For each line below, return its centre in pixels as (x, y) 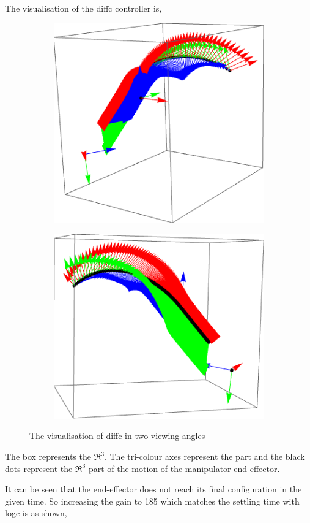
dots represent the (39, 468)
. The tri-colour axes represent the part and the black (205, 456)
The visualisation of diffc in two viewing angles (117, 436)
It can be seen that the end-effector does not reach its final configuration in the (153, 489)
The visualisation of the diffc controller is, (83, 8)
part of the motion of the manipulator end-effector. (184, 468)
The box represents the (48, 456)
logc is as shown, (36, 513)
